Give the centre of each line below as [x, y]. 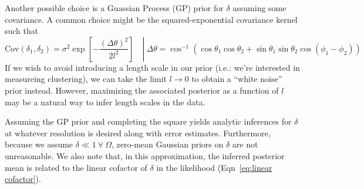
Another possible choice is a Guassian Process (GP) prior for [114, 8]
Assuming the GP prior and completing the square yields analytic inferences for [148, 121]
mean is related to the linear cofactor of [76, 167]
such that [22, 31]
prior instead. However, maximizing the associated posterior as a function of [142, 90]
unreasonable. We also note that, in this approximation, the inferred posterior [145, 155]
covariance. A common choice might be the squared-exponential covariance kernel [151, 19]
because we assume [39, 144]
